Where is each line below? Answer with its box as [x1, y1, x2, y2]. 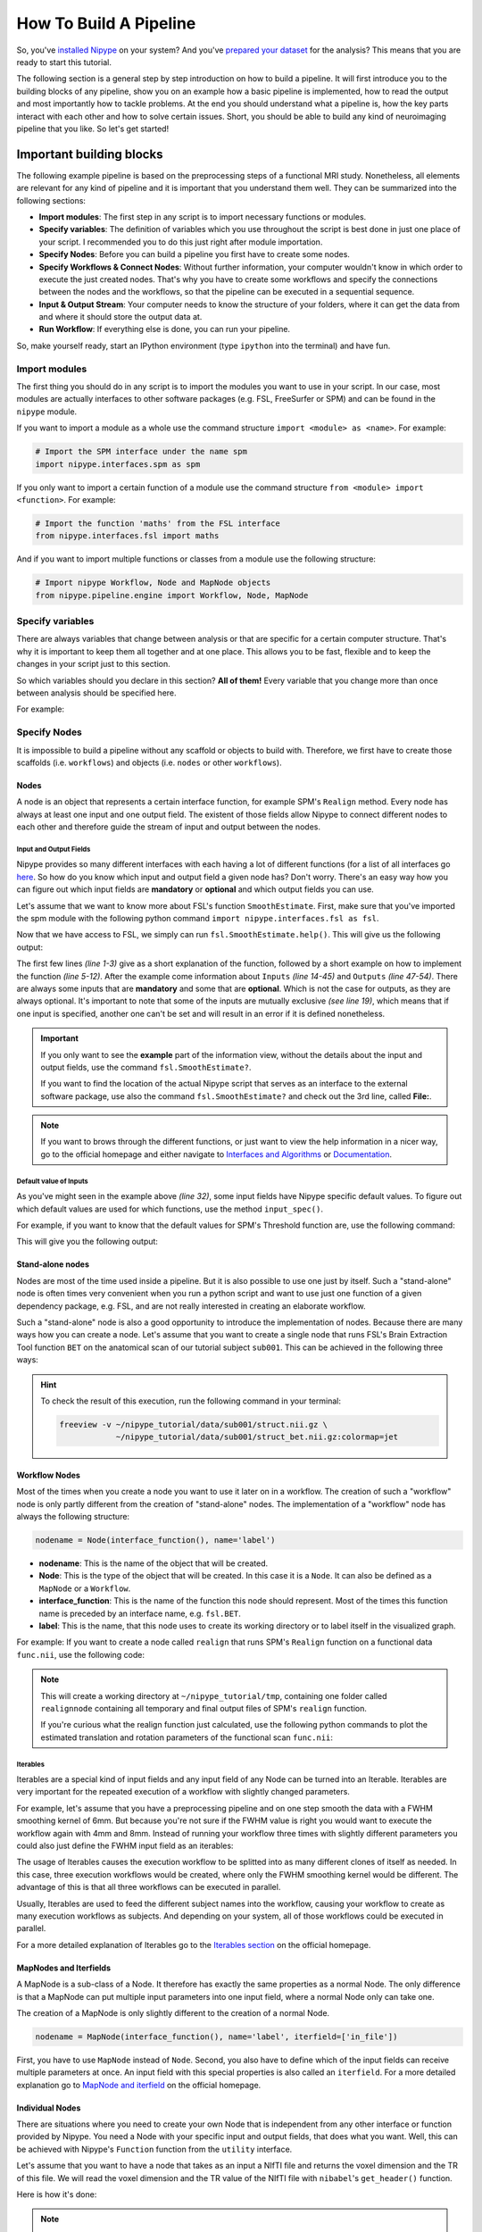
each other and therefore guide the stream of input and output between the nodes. [16, 821, 321, 832]
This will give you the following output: [16, 1237, 158, 1247]
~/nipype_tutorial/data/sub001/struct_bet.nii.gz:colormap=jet [115, 1432, 399, 1442]
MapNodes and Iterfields [16, 1962, 112, 1973]
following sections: [16, 195, 87, 205]
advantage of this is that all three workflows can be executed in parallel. [16, 1882, 281, 1893]
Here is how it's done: [16, 2189, 97, 2200]
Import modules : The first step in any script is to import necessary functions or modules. [38, 211, 367, 222]
